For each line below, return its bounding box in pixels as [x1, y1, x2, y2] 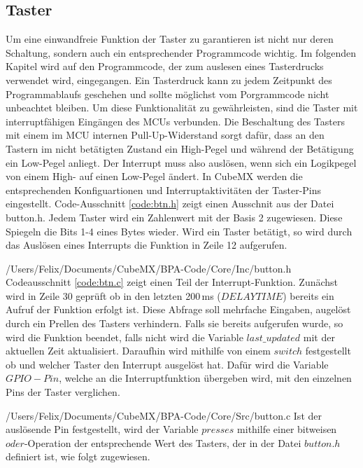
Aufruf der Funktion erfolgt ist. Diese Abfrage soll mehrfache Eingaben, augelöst [6, 302, 351, 317]
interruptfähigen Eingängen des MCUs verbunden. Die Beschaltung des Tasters [6, 113, 345, 128]
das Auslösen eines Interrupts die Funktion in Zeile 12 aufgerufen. [6, 238, 287, 252]
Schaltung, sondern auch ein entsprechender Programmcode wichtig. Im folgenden [6, 45, 357, 60]
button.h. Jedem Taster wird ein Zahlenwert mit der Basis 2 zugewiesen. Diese [6, 209, 343, 224]
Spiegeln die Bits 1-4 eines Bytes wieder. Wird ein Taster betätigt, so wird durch [6, 223, 353, 238]
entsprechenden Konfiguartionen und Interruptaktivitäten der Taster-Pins [6, 182, 322, 197]
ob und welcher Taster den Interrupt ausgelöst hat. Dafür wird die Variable [6, 357, 329, 371]
